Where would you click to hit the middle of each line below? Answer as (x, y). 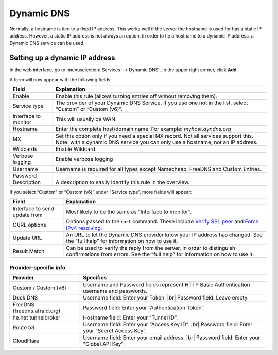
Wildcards (25, 149)
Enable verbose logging (84, 159)
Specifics (95, 278)
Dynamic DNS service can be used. (47, 43)
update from (28, 215)
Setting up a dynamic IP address (62, 58)
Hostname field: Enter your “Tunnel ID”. (131, 317)
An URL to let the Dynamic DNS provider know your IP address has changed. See (164, 235)
